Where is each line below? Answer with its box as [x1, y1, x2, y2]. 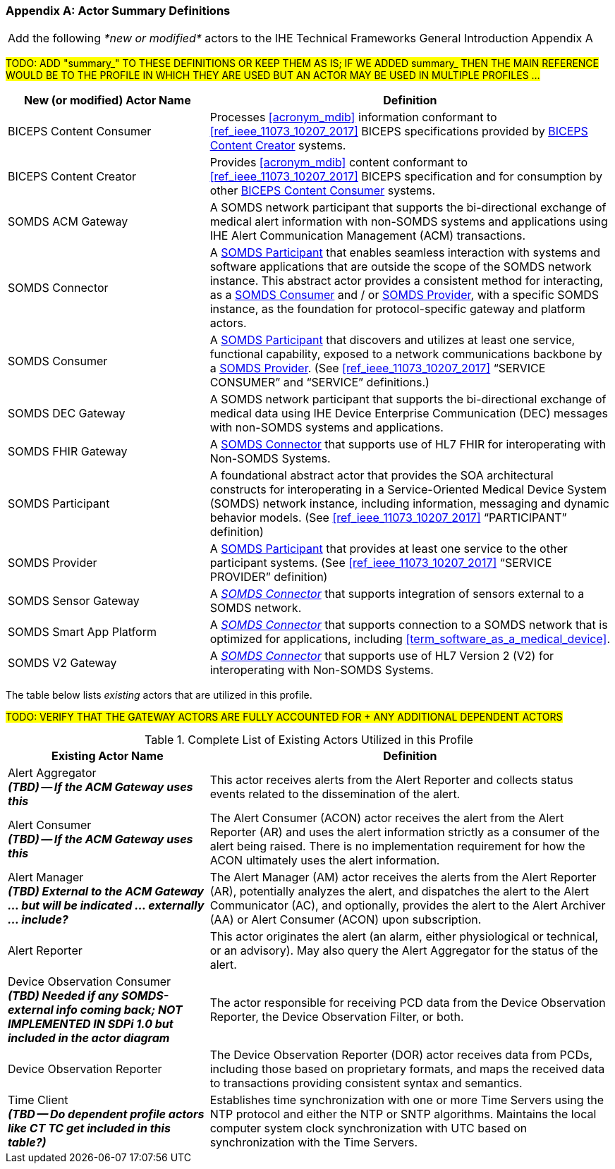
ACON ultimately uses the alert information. [209, 853, 440, 868]
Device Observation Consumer [8, 974, 171, 989]
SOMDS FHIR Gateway [8, 444, 128, 459]
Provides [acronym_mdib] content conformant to [209, 155, 468, 170]
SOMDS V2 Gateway [8, 656, 117, 671]
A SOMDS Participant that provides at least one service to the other [209, 541, 568, 556]
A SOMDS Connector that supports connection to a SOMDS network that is [209, 618, 608, 632]
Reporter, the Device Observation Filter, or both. [209, 1010, 464, 1024]
